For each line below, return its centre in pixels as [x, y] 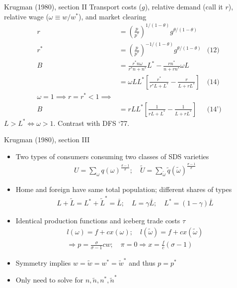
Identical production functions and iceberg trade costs [98, 221]
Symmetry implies [43, 262]
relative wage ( [26, 16]
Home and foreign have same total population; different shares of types [124, 189]
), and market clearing [112, 16]
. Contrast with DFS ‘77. [91, 123]
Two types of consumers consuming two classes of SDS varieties [112, 156]
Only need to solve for [49, 280]
